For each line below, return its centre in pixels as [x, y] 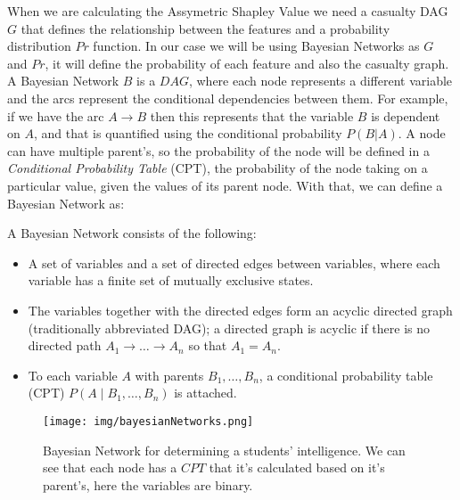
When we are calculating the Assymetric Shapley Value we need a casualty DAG [228, 11]
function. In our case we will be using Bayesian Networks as [256, 46]
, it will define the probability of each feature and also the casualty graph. [247, 63]
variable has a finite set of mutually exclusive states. [171, 280]
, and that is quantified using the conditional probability [188, 133]
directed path [65, 345]
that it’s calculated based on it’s [297, 467]
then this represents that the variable [252, 115]
